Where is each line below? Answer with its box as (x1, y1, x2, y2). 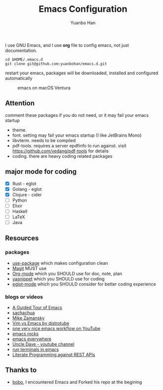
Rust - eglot (12, 180, 37, 186)
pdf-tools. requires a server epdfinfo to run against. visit (12, 142, 127, 148)
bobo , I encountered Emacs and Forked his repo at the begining (12, 379, 142, 385)
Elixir (12, 203, 23, 209)
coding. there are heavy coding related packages (12, 153, 113, 159)
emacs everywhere (12, 336, 52, 342)
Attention (5, 99, 35, 107)
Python (12, 197, 27, 203)
